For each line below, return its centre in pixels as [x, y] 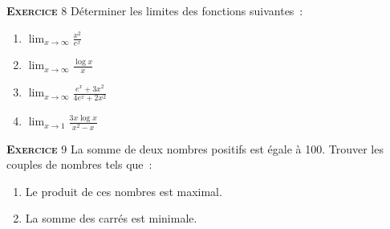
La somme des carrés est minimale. [111, 218]
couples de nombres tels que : [79, 164]
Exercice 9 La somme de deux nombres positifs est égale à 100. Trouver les [195, 148]
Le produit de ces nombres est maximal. [124, 191]
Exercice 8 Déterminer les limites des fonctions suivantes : [155, 10]
